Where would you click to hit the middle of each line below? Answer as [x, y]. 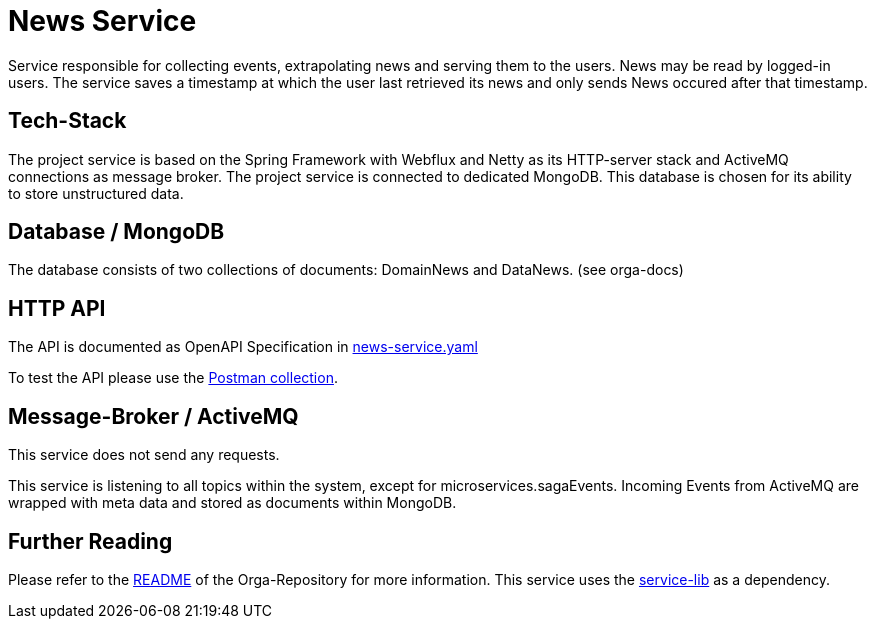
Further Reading [90, 541]
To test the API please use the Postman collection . [173, 378]
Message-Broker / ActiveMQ [153, 416]
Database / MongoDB [116, 232]
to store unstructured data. [96, 193]
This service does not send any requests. [144, 455]
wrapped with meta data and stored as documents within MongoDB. [232, 503]
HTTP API [57, 308]
